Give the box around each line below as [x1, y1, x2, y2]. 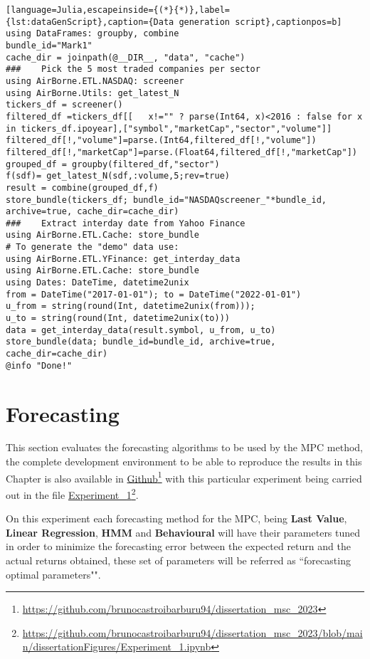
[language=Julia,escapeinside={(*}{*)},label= [6, 5, 230, 15]
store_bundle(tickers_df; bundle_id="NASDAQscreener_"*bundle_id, [6, 194, 327, 205]
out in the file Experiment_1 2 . [6, 485, 139, 502]
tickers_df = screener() [6, 100, 123, 110]
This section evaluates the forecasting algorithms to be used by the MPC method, [6, 440, 363, 455]
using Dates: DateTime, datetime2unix [6, 278, 189, 288]
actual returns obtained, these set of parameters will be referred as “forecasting [6, 552, 351, 567]
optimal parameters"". [6, 566, 101, 581]
